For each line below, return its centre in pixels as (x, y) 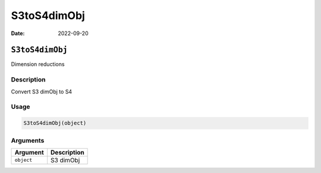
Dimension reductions (38, 64)
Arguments (28, 140)
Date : (18, 33)
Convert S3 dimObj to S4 (42, 92)
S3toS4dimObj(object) (55, 123)
